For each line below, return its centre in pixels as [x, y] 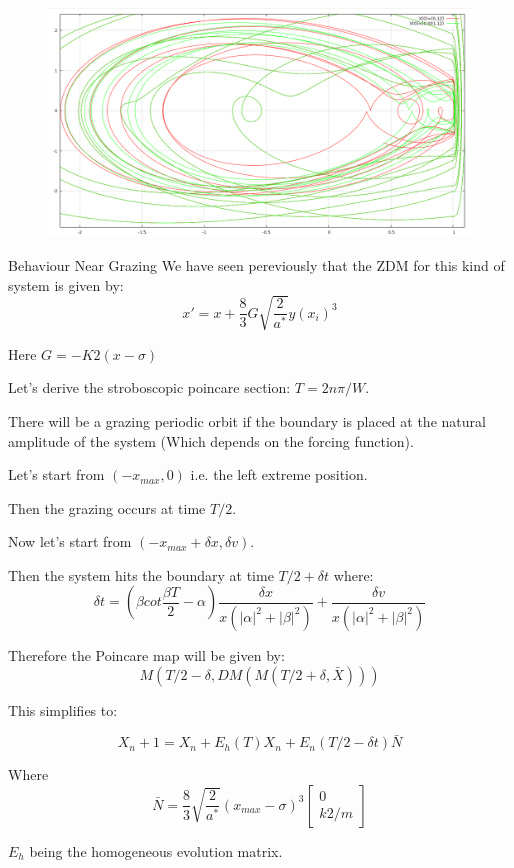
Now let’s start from [70, 541]
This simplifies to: [63, 709]
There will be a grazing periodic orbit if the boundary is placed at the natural [247, 420]
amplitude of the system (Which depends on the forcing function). [211, 440]
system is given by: [66, 284]
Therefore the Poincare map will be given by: [146, 654]
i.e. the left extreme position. [279, 474]
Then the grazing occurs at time [107, 507]
